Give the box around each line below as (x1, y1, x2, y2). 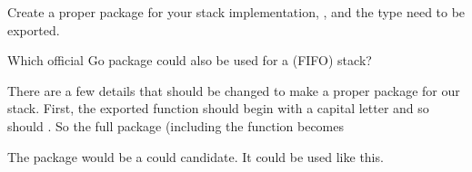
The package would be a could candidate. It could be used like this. (7, 147, 384, 166)
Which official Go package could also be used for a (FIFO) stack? (7, 51, 372, 70)
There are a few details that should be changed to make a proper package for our (7, 81, 460, 100)
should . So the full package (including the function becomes (7, 116, 345, 135)
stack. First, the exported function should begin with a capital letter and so (7, 99, 429, 118)
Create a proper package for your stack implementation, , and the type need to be (7, 3, 466, 21)
